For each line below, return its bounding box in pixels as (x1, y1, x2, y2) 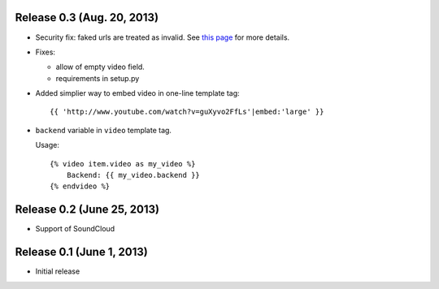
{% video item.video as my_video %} (50, 159, 196, 168)
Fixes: (35, 47, 56, 57)
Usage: (35, 140, 60, 150)
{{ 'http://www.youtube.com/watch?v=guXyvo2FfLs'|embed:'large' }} (50, 107, 324, 117)
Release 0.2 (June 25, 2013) (15, 203, 160, 217)
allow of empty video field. (55, 62, 146, 72)
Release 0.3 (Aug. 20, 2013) (15, 11, 159, 24)
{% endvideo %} (50, 182, 111, 191)
